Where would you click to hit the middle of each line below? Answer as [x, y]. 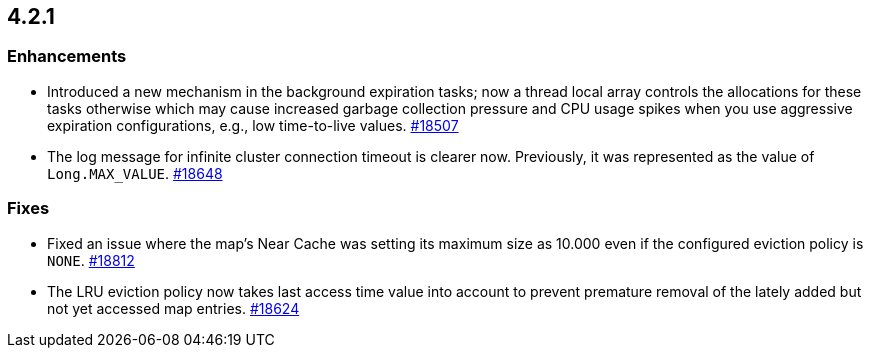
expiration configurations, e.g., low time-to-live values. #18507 [253, 125]
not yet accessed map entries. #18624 [173, 308]
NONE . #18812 [91, 260]
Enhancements [67, 56]
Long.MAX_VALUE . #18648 [135, 173]
